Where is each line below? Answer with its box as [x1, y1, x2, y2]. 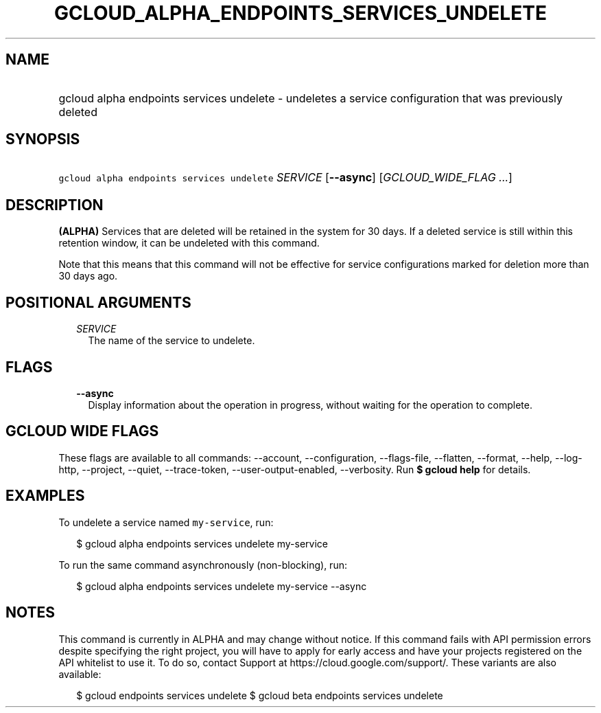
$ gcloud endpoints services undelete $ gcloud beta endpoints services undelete [76, 689, 443, 701]
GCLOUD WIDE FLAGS [5, 422, 159, 440]
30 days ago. [58, 270, 118, 282]
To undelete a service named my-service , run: [58, 516, 274, 528]
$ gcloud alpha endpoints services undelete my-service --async [76, 580, 367, 592]
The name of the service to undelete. [88, 335, 255, 347]
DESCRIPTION [5, 196, 104, 214]
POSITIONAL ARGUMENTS [5, 293, 191, 311]
